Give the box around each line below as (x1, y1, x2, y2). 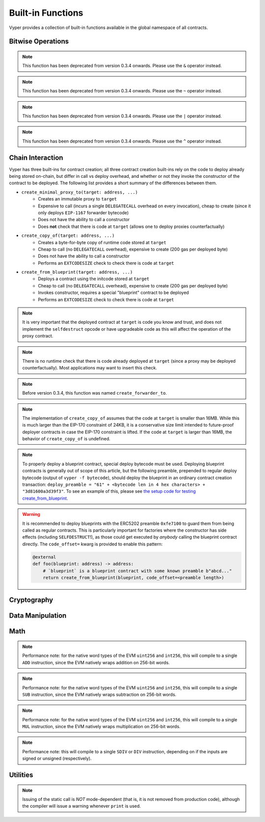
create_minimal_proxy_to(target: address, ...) (21, 189, 138, 195)
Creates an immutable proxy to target (38, 196, 117, 202)
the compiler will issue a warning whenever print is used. (22, 803, 141, 809)
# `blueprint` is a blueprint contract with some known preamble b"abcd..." (43, 568, 232, 573)
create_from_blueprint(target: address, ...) (21, 269, 133, 275)
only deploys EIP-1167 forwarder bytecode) (38, 209, 129, 216)
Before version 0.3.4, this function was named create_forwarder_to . (22, 390, 167, 396)
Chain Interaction (9, 153, 63, 162)
